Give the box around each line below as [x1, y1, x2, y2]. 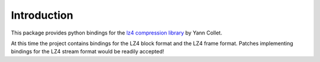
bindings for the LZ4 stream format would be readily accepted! [11, 48, 164, 55]
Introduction [11, 9, 73, 22]
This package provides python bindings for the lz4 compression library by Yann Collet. [11, 29, 222, 36]
